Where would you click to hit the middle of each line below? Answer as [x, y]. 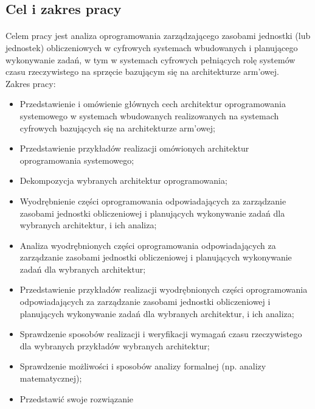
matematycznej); [51, 378]
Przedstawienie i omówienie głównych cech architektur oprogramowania [153, 104]
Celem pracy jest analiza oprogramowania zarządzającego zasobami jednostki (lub [158, 36]
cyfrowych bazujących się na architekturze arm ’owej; [117, 128]
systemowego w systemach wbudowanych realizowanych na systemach [149, 115]
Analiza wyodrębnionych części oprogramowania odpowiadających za [148, 245]
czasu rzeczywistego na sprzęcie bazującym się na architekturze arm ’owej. [142, 72]
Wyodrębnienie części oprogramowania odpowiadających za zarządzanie [153, 201]
